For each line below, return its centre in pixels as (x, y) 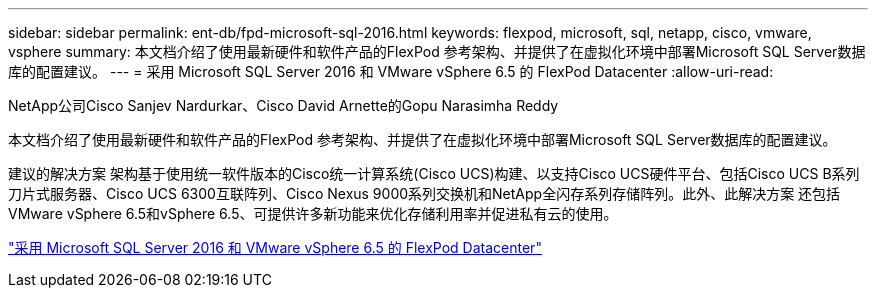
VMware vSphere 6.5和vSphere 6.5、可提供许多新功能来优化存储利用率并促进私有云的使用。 (313, 213)
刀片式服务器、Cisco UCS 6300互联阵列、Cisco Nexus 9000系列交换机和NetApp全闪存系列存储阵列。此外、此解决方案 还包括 (424, 193)
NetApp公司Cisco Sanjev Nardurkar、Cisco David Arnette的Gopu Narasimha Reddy (283, 105)
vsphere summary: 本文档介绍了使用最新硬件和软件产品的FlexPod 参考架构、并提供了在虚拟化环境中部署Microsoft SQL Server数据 (437, 51)
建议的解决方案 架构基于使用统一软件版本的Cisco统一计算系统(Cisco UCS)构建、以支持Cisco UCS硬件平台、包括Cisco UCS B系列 (434, 173)
